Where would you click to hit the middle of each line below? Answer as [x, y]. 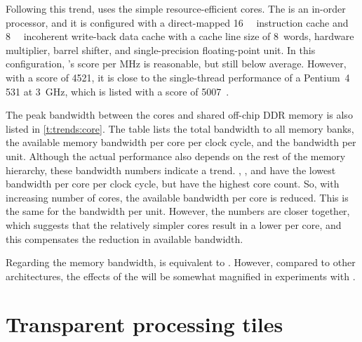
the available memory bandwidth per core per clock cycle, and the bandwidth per [181, 142]
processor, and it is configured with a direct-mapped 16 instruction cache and [177, 22]
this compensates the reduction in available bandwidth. [125, 238]
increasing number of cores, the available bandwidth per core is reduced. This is [177, 197]
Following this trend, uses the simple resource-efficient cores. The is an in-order [176, 8]
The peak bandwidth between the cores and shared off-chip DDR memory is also [179, 115]
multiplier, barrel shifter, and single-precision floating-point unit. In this [161, 50]
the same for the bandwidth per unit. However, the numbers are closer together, [178, 211]
